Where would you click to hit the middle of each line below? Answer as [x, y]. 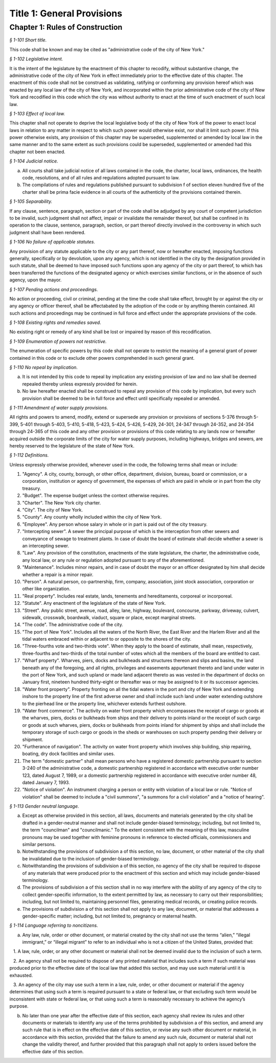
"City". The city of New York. [53, 510]
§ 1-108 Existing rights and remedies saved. [55, 322]
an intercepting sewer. [45, 546]
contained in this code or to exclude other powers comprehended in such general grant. [102, 358]
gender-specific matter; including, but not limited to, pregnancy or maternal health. [109, 916]
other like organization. [47, 589]
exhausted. [21, 975]
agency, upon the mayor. [36, 280]
